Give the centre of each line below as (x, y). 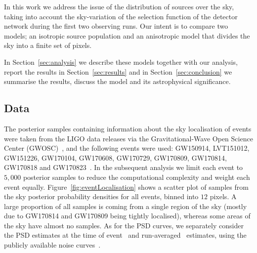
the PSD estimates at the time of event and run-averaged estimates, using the (125, 235)
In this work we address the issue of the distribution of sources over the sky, (119, 6)
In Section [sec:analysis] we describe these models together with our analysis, (121, 62)
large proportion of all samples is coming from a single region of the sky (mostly (126, 206)
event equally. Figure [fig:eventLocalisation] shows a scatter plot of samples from (126, 187)
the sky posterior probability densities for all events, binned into (101, 196)
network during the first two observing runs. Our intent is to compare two (116, 26)
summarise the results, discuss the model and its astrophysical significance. (117, 81)
